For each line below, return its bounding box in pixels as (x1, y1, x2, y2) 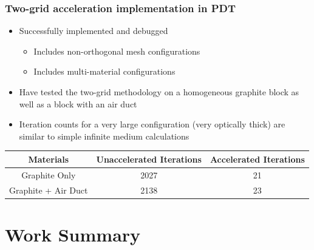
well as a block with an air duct (19, 97, 137, 110)
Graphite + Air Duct (9, 183, 88, 196)
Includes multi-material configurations (33, 65, 176, 78)
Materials (28, 152, 69, 165)
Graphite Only (21, 168, 76, 181)
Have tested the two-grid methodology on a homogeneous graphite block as (19, 86, 299, 98)
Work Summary (5, 221, 141, 246)
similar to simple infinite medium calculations (19, 129, 189, 142)
